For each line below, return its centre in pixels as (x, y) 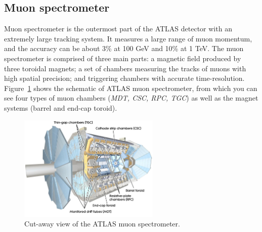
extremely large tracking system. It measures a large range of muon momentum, (128, 38)
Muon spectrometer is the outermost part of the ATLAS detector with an (118, 29)
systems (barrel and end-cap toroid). (61, 107)
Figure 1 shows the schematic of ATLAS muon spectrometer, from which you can (131, 88)
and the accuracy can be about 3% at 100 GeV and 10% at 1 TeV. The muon (124, 48)
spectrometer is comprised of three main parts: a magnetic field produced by (123, 58)
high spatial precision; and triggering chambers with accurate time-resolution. (124, 78)
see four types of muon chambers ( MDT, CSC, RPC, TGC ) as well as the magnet (131, 98)
